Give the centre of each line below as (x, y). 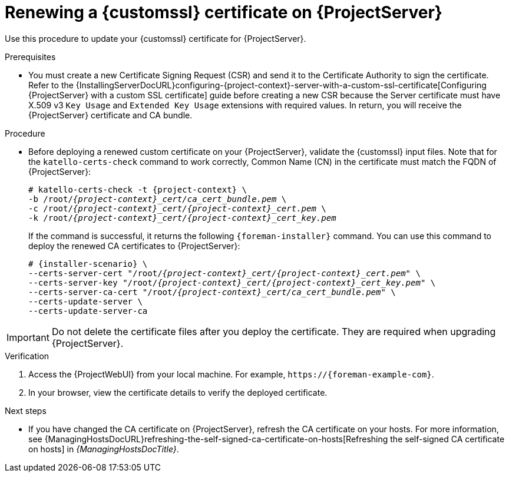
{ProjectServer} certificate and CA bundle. (110, 115)
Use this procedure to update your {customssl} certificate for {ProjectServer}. (156, 38)
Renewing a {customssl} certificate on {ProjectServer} (224, 12)
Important (28, 337)
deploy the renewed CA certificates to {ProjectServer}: (134, 246)
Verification (27, 356)
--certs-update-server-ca (88, 311)
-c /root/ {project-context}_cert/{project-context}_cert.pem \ (177, 208)
